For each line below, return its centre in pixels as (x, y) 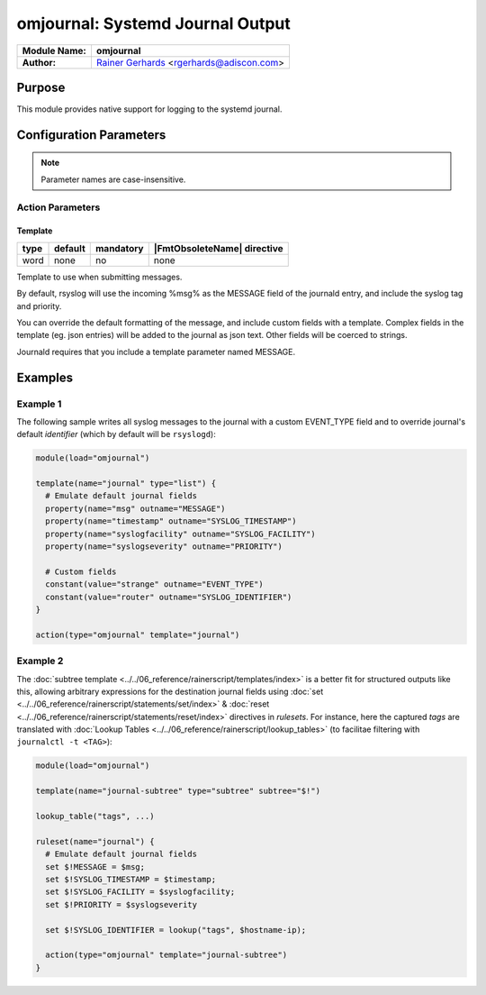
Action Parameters (58, 207)
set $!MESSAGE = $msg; (95, 867)
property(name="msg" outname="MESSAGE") (135, 508)
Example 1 (39, 404)
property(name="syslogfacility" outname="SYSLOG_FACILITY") (180, 534)
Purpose (41, 87)
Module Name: (54, 50)
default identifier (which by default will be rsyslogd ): (116, 434)
